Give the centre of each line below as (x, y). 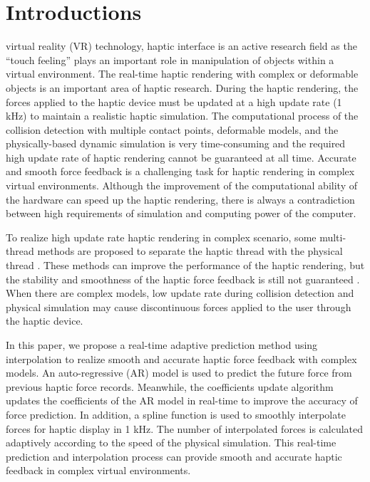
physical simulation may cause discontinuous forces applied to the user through (179, 307)
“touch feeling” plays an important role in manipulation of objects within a (170, 59)
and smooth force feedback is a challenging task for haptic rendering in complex (180, 171)
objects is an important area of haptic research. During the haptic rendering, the (182, 87)
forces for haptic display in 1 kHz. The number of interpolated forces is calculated (185, 428)
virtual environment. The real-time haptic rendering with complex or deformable (182, 74)
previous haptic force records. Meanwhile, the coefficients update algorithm (170, 386)
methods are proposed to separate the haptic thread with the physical (190, 251)
